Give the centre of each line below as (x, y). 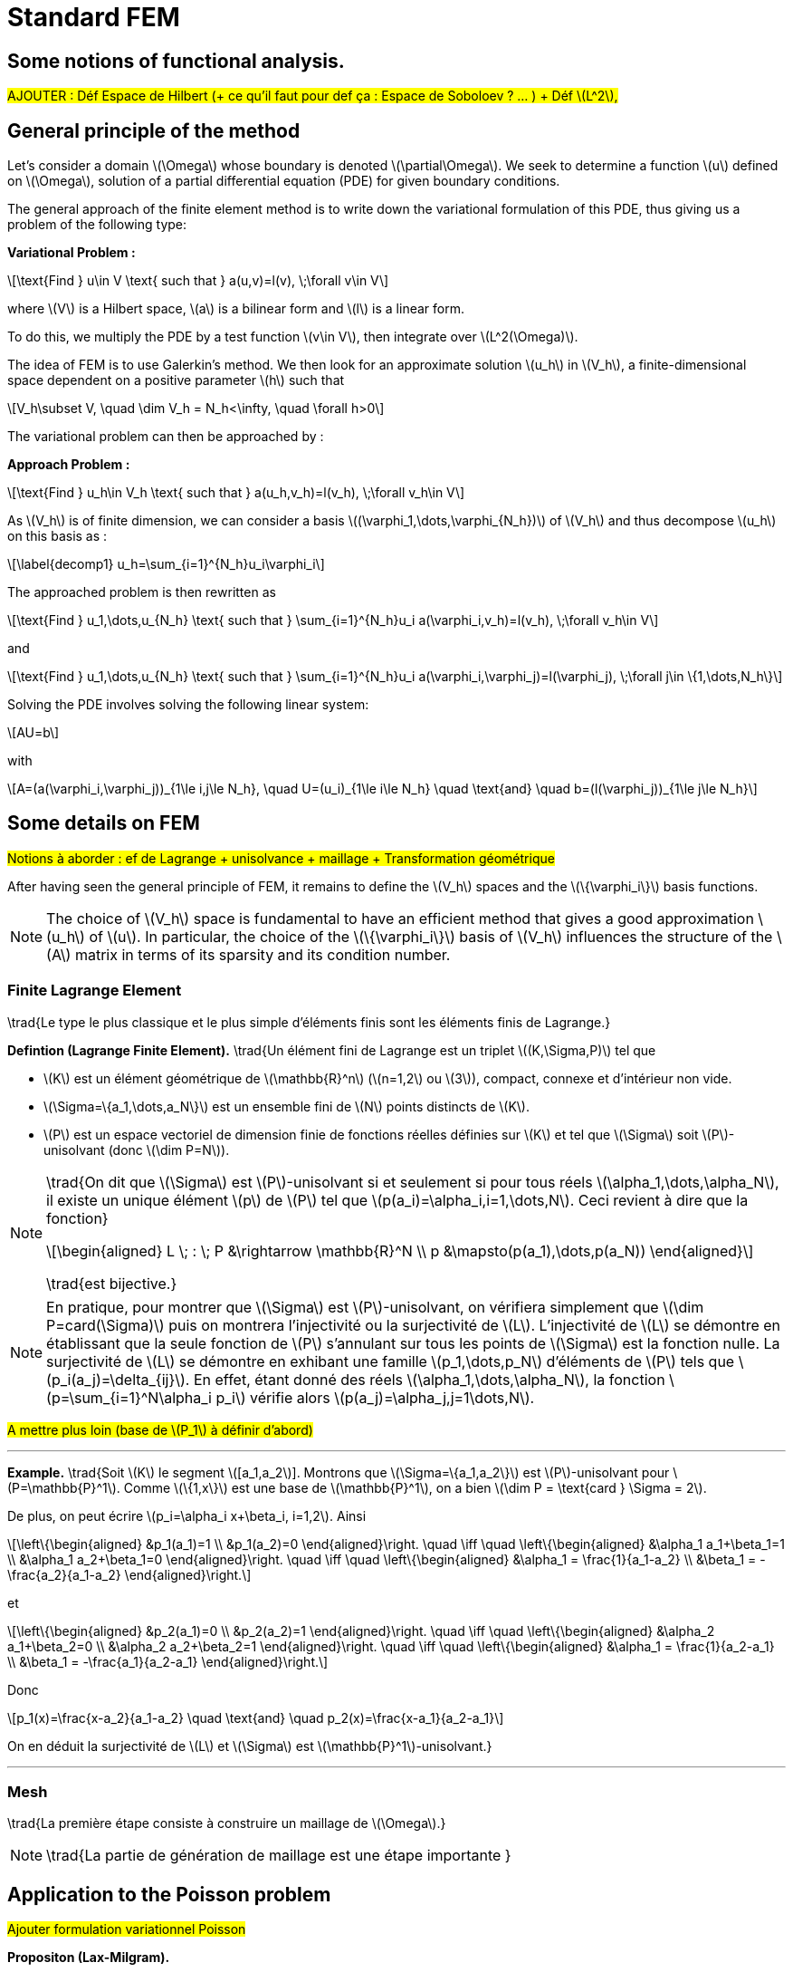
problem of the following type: (97, 225)
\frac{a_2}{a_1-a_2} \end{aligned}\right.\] (129, 1574)
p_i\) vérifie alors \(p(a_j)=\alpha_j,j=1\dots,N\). (375, 1397)
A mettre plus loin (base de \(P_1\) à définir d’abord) (160, 1429)
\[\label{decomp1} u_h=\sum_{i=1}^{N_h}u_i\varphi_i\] (166, 564)
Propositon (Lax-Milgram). (89, 1958)
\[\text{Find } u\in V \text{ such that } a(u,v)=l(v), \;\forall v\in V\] (198, 281)
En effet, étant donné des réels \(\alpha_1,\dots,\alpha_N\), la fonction (429, 1379)
